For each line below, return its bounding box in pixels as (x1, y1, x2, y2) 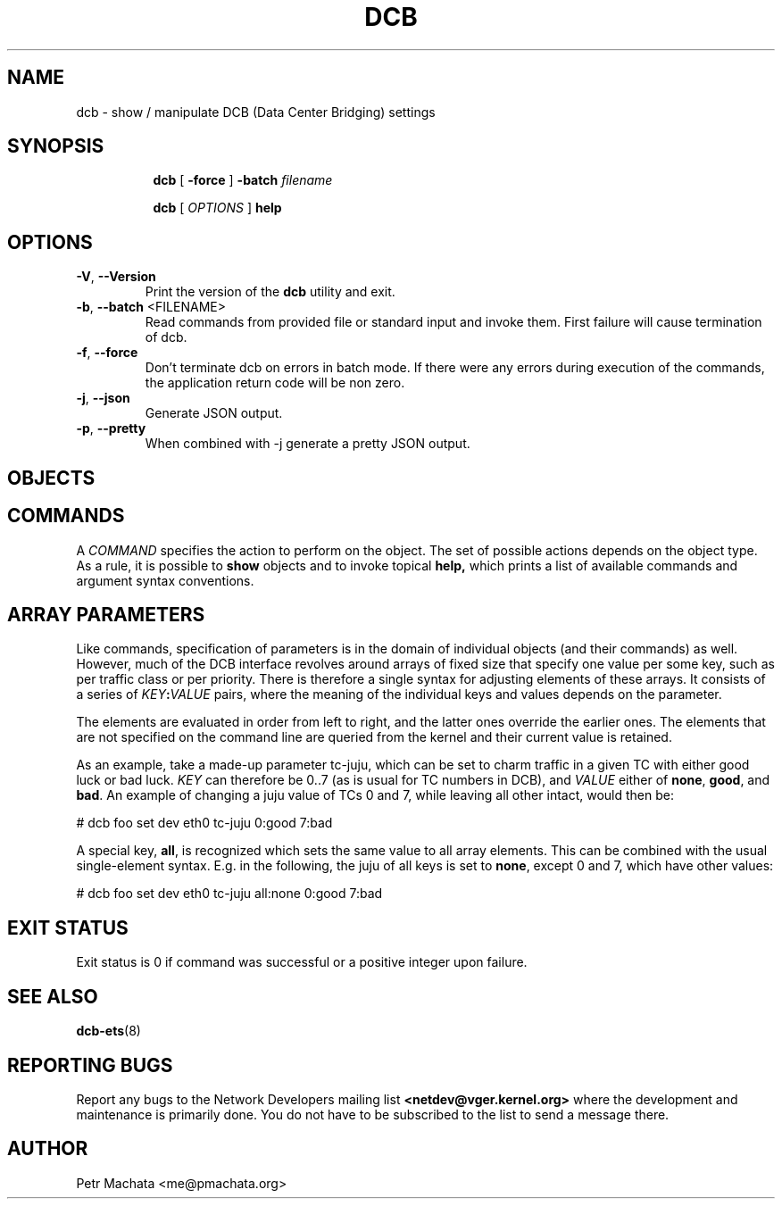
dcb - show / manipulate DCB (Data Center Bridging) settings (76, 104, 436, 120)
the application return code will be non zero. (145, 375, 405, 391)
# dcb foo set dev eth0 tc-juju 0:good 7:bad (76, 815, 333, 831)
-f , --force (76, 345, 138, 361)
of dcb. (145, 329, 187, 345)
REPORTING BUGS (7, 1053, 173, 1077)
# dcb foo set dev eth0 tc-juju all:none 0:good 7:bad (76, 886, 383, 902)
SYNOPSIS (7, 135, 104, 158)
